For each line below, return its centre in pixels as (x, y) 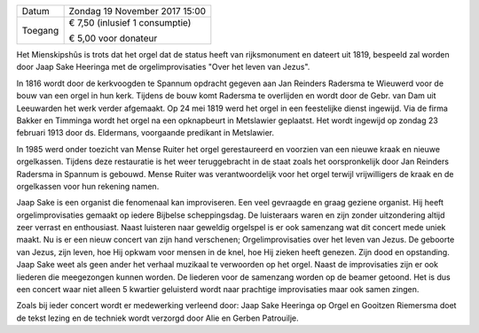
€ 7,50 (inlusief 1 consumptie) (130, 23)
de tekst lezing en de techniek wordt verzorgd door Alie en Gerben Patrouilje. (157, 318)
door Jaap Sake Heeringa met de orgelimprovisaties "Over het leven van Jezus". (163, 67)
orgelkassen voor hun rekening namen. (88, 186)
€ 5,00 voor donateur (113, 38)
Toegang (40, 31)
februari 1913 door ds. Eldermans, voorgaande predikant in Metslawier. (145, 133)
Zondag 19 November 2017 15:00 (137, 11)
